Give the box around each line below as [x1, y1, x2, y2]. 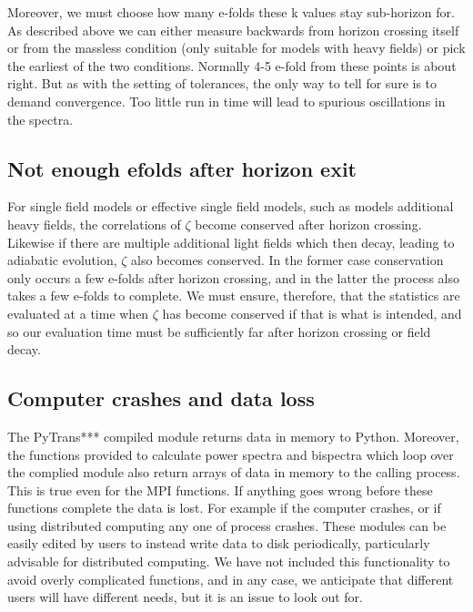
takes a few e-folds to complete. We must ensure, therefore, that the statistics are [7, 286, 460, 305]
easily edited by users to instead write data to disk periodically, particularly [7, 534, 430, 553]
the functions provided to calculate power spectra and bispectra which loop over [7, 444, 454, 464]
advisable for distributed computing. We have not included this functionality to [7, 552, 450, 571]
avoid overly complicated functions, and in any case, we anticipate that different [7, 569, 454, 588]
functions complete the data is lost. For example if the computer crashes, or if [7, 498, 441, 517]
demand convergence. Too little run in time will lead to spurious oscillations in [7, 91, 446, 110]
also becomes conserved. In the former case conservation [131, 250, 444, 270]
